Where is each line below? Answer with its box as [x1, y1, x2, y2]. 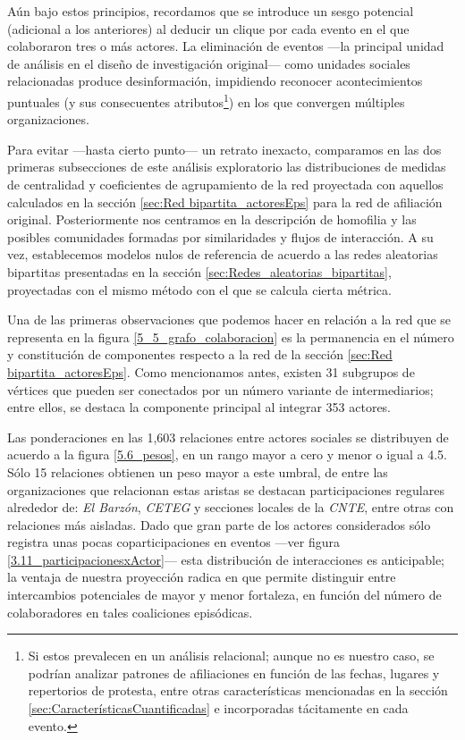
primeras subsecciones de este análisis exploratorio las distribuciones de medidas [7, 157, 446, 176]
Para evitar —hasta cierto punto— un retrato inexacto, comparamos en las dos [7, 139, 442, 158]
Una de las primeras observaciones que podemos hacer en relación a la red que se [7, 310, 452, 329]
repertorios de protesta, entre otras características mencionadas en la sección [28, 681, 448, 700]
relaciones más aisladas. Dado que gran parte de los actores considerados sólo [7, 515, 431, 534]
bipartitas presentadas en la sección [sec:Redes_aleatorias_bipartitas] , [7, 262, 392, 281]
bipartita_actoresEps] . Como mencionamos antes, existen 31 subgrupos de [7, 362, 415, 381]
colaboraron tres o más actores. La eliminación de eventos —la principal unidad [7, 37, 444, 55]
